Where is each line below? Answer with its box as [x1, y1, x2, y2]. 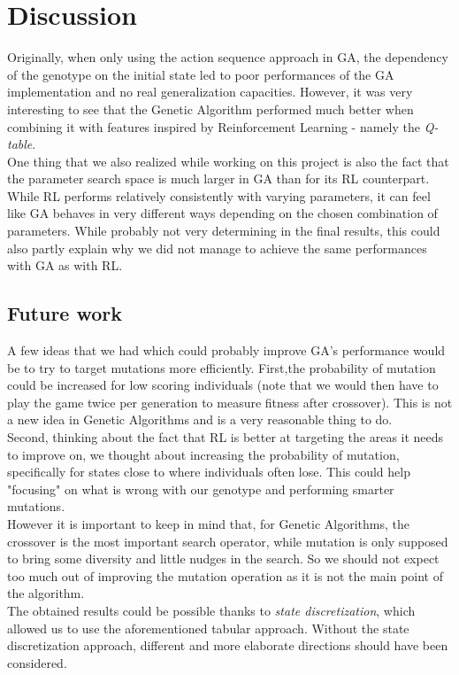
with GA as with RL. [7, 256, 123, 275]
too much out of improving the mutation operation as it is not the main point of [7, 566, 443, 585]
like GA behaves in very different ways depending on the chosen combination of [7, 204, 438, 222]
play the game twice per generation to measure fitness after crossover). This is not [7, 392, 453, 411]
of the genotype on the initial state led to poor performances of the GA [7, 65, 394, 83]
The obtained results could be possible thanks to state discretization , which [7, 601, 416, 619]
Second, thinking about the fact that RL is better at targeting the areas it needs [7, 428, 444, 446]
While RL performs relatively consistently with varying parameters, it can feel [7, 186, 431, 205]
